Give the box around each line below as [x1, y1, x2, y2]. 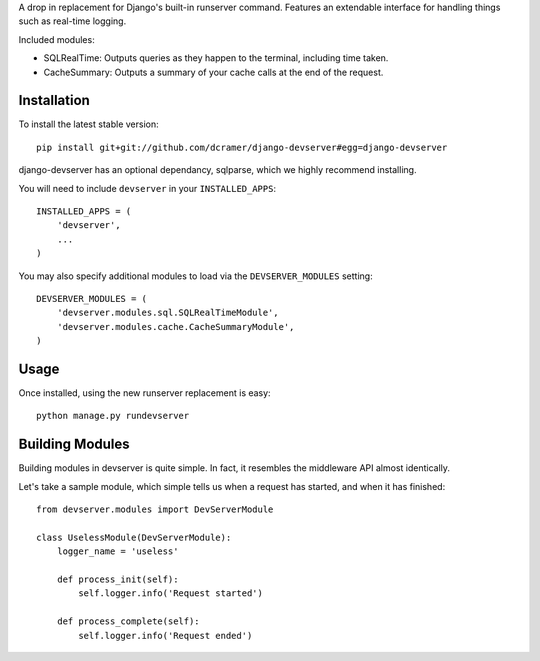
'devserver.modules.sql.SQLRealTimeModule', [56, 307, 279, 319]
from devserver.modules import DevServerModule [36, 504, 274, 515]
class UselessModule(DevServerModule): [36, 531, 232, 543]
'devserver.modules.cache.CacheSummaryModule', [56, 321, 295, 332]
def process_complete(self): [56, 616, 200, 627]
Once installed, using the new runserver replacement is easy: [18, 387, 271, 399]
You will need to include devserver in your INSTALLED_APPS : [18, 182, 277, 194]
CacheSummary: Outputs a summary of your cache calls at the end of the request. [43, 66, 384, 78]
